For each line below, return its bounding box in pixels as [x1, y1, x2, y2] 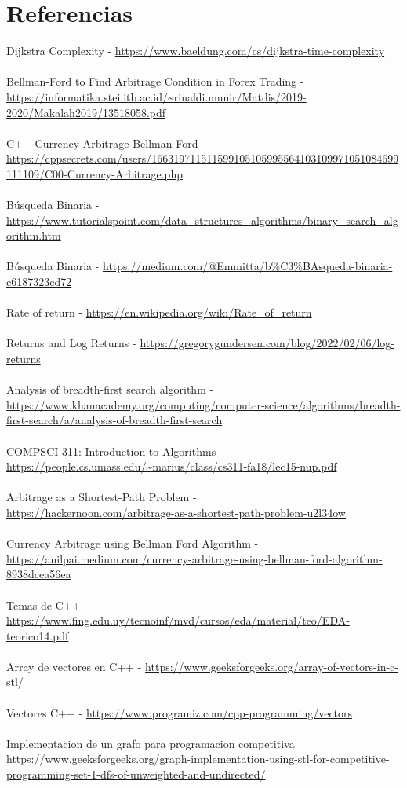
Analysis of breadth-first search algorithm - [6, 381, 214, 398]
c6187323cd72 [6, 273, 72, 290]
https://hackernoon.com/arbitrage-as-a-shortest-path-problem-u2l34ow [6, 504, 346, 520]
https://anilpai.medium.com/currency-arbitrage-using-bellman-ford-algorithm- [6, 550, 383, 566]
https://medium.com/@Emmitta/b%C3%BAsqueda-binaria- [103, 258, 393, 274]
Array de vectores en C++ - [6, 658, 142, 674]
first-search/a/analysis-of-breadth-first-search [6, 412, 223, 428]
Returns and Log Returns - [6, 335, 136, 351]
